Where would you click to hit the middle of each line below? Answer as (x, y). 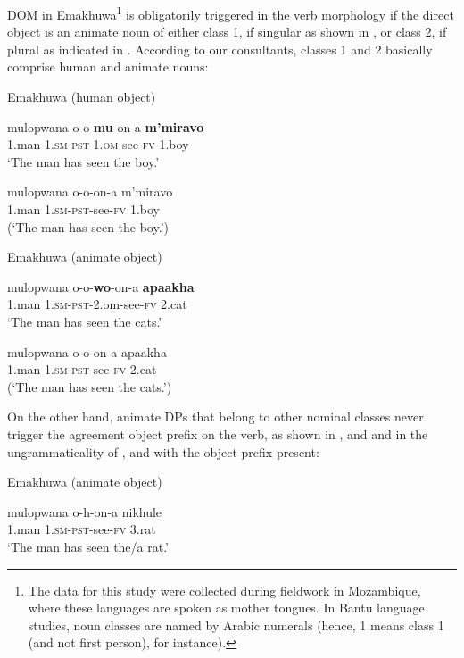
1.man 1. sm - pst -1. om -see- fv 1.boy (98, 144)
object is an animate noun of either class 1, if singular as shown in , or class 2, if (227, 32)
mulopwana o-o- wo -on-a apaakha (101, 286)
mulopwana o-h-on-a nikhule (85, 511)
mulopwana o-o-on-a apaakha (87, 351)
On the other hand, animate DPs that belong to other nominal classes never (215, 416)
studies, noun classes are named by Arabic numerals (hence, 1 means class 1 (236, 625)
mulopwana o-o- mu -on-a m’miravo (106, 126)
